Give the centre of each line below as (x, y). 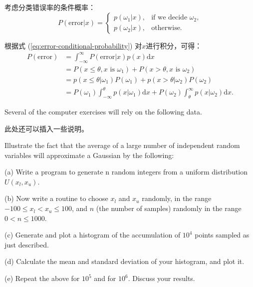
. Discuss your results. (161, 278)
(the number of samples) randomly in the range (169, 208)
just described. (27, 244)
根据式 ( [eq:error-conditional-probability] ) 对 (73, 45)
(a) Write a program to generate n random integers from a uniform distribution (126, 172)
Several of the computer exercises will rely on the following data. (103, 111)
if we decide (169, 18)
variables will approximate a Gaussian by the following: (89, 155)
